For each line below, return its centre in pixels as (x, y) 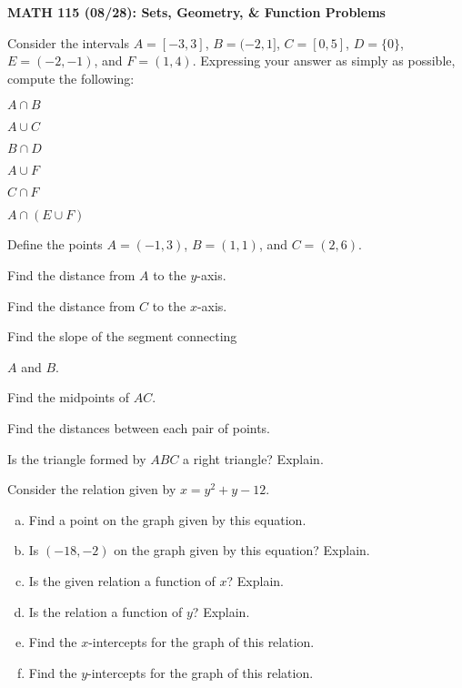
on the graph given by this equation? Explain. (242, 550)
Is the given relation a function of (122, 580)
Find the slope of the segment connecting (122, 336)
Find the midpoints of (69, 397)
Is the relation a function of (105, 611)
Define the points (55, 244)
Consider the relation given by (92, 489)
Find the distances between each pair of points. (139, 427)
